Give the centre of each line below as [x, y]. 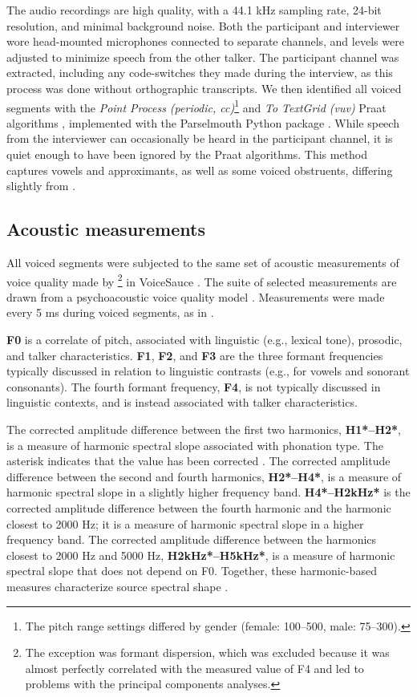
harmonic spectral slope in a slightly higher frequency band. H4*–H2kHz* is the [208, 492]
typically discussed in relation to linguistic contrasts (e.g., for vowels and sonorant [208, 371]
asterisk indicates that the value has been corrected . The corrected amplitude [198, 461]
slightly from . [41, 186]
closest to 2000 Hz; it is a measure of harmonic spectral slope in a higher [185, 523]
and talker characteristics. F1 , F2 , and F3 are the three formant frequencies [195, 355]
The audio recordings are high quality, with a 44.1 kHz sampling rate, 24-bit [194, 10]
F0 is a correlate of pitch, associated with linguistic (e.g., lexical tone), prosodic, [204, 340]
